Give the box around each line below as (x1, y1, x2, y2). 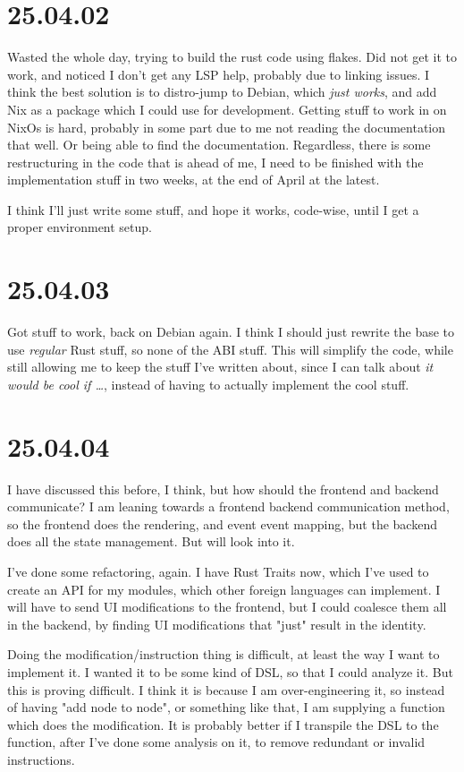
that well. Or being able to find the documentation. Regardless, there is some (7, 135, 431, 154)
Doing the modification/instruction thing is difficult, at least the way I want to (7, 645, 440, 664)
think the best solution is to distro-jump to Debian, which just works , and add (7, 82, 437, 101)
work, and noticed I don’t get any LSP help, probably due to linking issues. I (7, 64, 430, 83)
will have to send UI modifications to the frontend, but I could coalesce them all (7, 597, 447, 616)
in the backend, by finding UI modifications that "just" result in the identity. (7, 614, 426, 633)
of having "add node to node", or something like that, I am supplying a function (7, 698, 445, 716)
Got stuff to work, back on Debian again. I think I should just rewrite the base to (7, 322, 455, 341)
